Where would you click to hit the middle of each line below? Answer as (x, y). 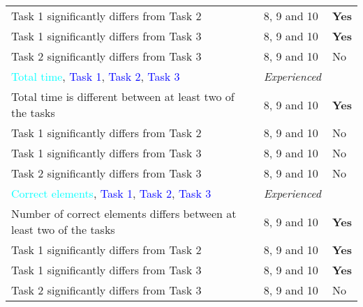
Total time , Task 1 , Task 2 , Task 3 (96, 76)
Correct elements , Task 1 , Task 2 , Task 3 (111, 193)
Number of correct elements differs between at (124, 213)
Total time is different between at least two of (123, 96)
